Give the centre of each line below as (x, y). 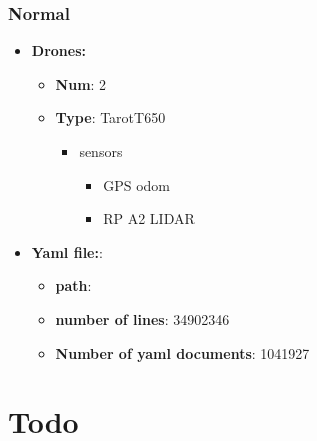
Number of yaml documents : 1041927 (182, 352)
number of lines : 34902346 (142, 318)
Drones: (58, 50)
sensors (101, 151)
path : (73, 285)
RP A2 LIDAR (149, 218)
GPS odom (136, 184)
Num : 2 (81, 83)
